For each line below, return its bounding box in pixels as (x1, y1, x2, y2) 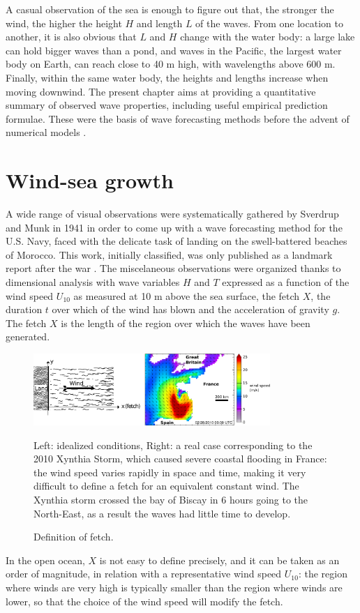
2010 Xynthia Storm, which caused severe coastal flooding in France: (33, 451, 327, 466)
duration (6, 302, 43, 317)
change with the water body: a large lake (180, 29, 355, 44)
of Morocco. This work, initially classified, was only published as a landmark (6, 247, 333, 262)
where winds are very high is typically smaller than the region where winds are (6, 580, 343, 594)
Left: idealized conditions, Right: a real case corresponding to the (33, 437, 313, 452)
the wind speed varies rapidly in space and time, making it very (33, 464, 306, 479)
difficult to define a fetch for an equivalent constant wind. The (33, 478, 299, 493)
